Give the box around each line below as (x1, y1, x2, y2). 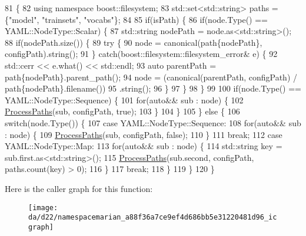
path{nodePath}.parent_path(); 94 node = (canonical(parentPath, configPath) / (5, 70, 297, 83)
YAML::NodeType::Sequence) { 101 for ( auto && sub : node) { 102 (5, 93, 244, 106)
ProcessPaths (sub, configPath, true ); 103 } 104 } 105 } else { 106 (5, 105, 240, 117)
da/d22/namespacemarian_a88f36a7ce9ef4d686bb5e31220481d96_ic (28, 213, 277, 222)
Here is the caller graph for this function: (5, 182, 153, 194)
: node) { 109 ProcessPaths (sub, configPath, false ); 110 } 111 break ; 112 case (5, 128, 282, 140)
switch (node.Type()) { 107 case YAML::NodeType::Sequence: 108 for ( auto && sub (5, 116, 301, 129)
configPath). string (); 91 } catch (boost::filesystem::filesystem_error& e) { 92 (5, 48, 278, 60)
